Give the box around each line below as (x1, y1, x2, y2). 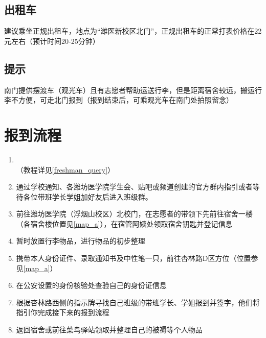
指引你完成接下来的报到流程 (16, 307, 109, 318)
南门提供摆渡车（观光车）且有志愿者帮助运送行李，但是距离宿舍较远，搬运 (4, 84, 255, 95)
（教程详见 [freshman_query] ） (16, 164, 115, 175)
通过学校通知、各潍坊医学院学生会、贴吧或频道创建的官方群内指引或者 (16, 181, 253, 192)
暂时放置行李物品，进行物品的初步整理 (16, 235, 145, 246)
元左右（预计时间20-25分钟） (4, 35, 100, 46)
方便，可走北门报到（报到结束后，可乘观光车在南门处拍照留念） (18, 94, 233, 105)
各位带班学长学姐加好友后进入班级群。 (23, 191, 152, 202)
